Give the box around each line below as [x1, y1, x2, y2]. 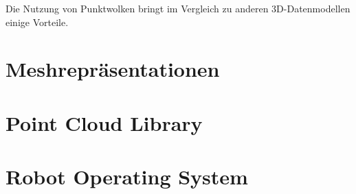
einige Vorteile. [5, 14, 69, 29]
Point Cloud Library [5, 108, 203, 136]
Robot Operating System [5, 162, 248, 191]
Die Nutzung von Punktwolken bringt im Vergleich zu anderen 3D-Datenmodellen [5, 1, 351, 15]
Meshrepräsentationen [5, 55, 220, 83]
